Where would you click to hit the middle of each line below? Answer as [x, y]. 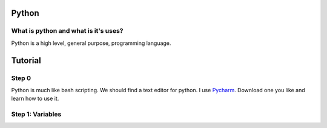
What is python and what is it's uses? [67, 31]
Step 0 [21, 78]
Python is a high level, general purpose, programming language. [91, 43]
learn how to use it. [35, 99]
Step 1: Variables [36, 114]
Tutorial [26, 60]
